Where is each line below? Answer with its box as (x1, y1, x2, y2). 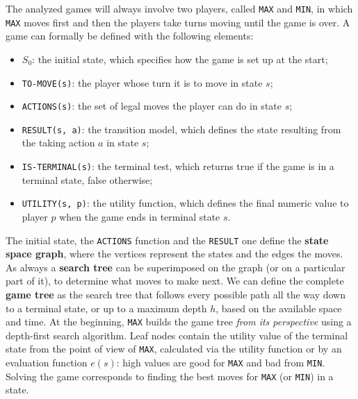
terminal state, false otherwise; (22, 172, 153, 187)
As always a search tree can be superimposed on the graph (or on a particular (6, 260, 345, 274)
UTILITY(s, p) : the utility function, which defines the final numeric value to (22, 196, 349, 210)
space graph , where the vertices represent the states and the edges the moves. (6, 246, 343, 261)
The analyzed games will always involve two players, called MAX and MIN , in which (6, 1, 353, 15)
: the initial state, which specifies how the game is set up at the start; (32, 51, 328, 66)
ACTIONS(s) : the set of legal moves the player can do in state (22, 99, 282, 113)
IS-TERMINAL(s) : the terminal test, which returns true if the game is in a (22, 159, 334, 173)
